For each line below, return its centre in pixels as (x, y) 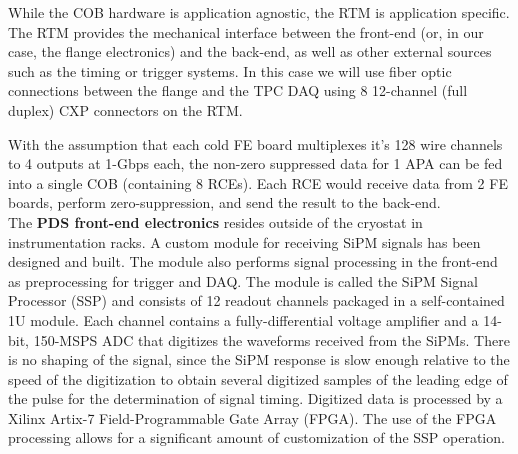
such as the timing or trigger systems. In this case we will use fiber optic (230, 70)
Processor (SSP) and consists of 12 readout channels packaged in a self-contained (256, 300)
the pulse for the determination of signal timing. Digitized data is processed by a (255, 398)
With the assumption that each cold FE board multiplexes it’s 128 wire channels (255, 143)
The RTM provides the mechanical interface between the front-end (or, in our (246, 31)
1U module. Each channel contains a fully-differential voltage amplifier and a (243, 319)
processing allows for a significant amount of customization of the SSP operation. (256, 437)
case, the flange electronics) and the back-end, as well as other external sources (250, 51)
